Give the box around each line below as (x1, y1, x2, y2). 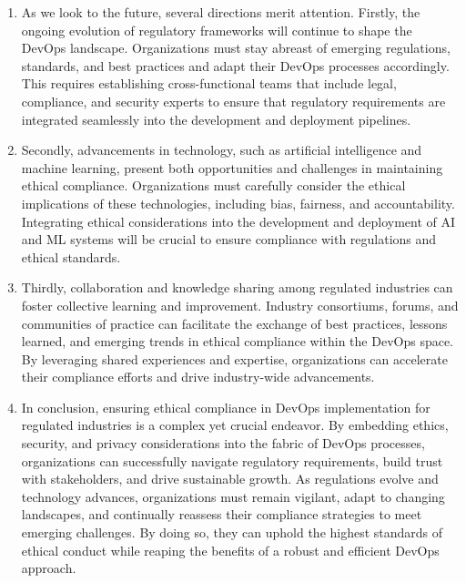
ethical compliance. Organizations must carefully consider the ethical (21, 176, 406, 195)
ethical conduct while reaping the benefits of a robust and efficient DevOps (21, 540, 440, 559)
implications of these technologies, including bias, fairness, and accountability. (21, 193, 455, 212)
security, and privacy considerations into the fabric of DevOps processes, (21, 434, 425, 453)
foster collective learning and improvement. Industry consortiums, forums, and (21, 295, 459, 314)
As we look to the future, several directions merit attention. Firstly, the (21, 3, 420, 21)
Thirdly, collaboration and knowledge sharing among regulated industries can (21, 278, 453, 297)
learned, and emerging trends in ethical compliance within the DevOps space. (21, 332, 454, 351)
